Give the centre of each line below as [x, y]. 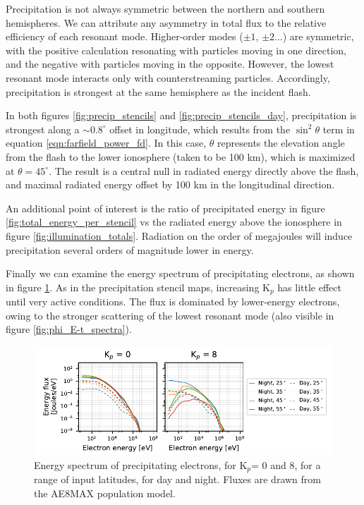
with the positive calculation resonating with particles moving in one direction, [176, 50]
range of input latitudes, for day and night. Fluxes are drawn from [177, 479]
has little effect [309, 287]
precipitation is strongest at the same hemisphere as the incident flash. [158, 91]
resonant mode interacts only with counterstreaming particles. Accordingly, [168, 77]
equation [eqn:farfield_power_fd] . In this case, [106, 143]
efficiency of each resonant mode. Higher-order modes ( [125, 36]
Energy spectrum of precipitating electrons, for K [141, 464]
